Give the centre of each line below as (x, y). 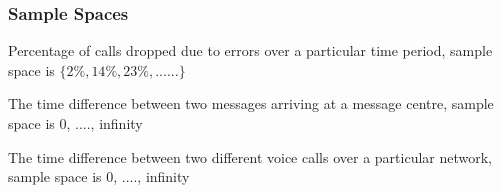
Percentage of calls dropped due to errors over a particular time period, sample (250, 50)
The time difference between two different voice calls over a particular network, (250, 156)
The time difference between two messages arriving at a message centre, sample (251, 103)
